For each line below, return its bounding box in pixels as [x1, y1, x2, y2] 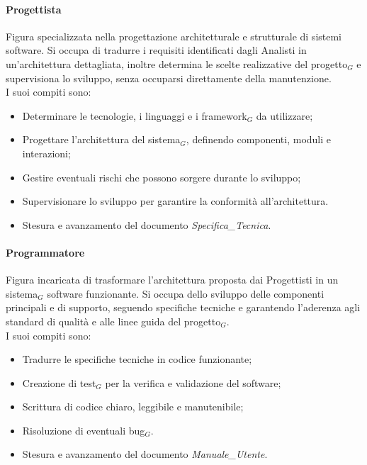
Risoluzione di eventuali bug [22, 422, 145, 437]
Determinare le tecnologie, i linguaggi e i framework [22, 108, 247, 123]
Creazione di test [22, 375, 96, 390]
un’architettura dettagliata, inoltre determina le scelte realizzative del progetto [6, 56, 348, 71]
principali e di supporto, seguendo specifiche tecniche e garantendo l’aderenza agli [6, 300, 361, 315]
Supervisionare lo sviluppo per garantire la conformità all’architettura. [22, 194, 329, 208]
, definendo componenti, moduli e [186, 132, 332, 147]
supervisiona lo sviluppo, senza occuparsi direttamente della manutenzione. [6, 70, 332, 85]
